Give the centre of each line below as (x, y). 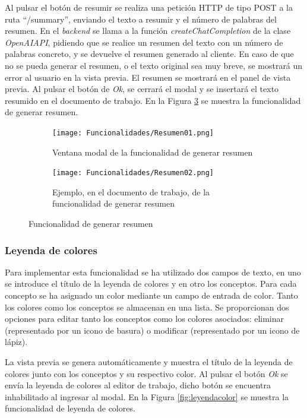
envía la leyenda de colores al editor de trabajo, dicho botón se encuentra (138, 385)
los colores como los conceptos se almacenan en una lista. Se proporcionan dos (147, 307)
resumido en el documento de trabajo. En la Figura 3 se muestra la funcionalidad (153, 100)
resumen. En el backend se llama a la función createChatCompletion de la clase (148, 31)
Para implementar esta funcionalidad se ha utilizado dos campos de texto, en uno (153, 272)
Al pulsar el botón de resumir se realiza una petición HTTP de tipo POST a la (149, 7)
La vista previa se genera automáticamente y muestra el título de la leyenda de (149, 362)
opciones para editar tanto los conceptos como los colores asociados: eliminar (145, 319)
